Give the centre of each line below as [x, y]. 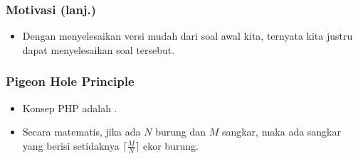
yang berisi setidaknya [71, 145]
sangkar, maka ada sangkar [281, 132]
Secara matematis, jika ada [81, 132]
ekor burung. [171, 145]
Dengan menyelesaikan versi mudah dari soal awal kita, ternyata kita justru [188, 36]
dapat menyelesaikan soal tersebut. [99, 49]
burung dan [181, 132]
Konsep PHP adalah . [70, 108]
